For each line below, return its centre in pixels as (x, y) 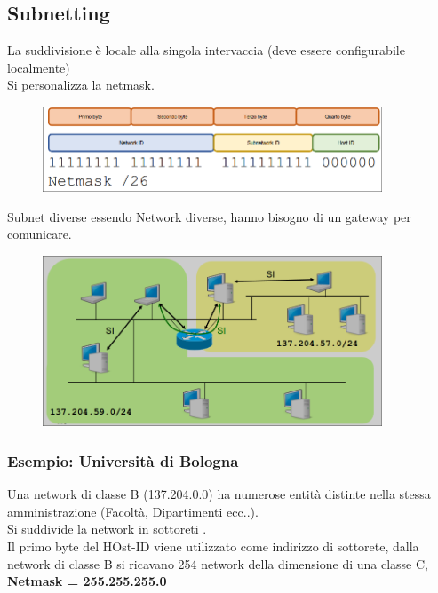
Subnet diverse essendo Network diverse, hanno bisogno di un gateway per (209, 216)
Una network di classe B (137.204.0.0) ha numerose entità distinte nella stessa (219, 494)
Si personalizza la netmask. (81, 85)
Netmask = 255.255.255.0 (87, 581)
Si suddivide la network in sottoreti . (107, 529)
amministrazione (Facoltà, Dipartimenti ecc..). (133, 511)
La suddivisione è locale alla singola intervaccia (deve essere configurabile (206, 50)
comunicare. (40, 234)
